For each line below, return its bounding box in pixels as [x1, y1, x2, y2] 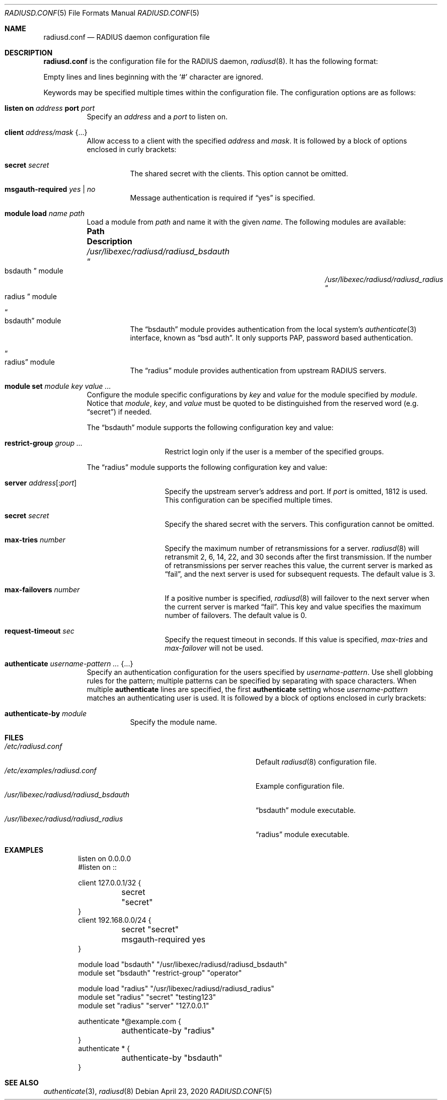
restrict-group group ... [5, 439, 83, 447]
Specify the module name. [130, 718, 217, 726]
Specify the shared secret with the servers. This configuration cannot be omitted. [165, 520, 434, 528]
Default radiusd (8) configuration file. [255, 758, 377, 766]
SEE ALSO [5, 1078, 39, 1087]
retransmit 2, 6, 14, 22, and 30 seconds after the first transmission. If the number [165, 553, 432, 561]
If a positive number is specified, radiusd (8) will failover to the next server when [165, 594, 429, 602]
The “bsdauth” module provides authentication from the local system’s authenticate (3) [130, 325, 417, 333]
